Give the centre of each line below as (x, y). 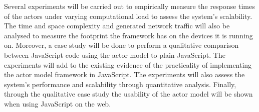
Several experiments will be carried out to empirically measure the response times (129, 6)
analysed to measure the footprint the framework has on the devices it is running (128, 35)
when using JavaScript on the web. (58, 103)
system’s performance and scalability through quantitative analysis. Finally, (120, 84)
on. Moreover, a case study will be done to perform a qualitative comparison (121, 45)
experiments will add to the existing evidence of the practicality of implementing (128, 64)
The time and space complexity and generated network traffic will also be (117, 26)
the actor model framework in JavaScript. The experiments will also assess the (124, 74)
